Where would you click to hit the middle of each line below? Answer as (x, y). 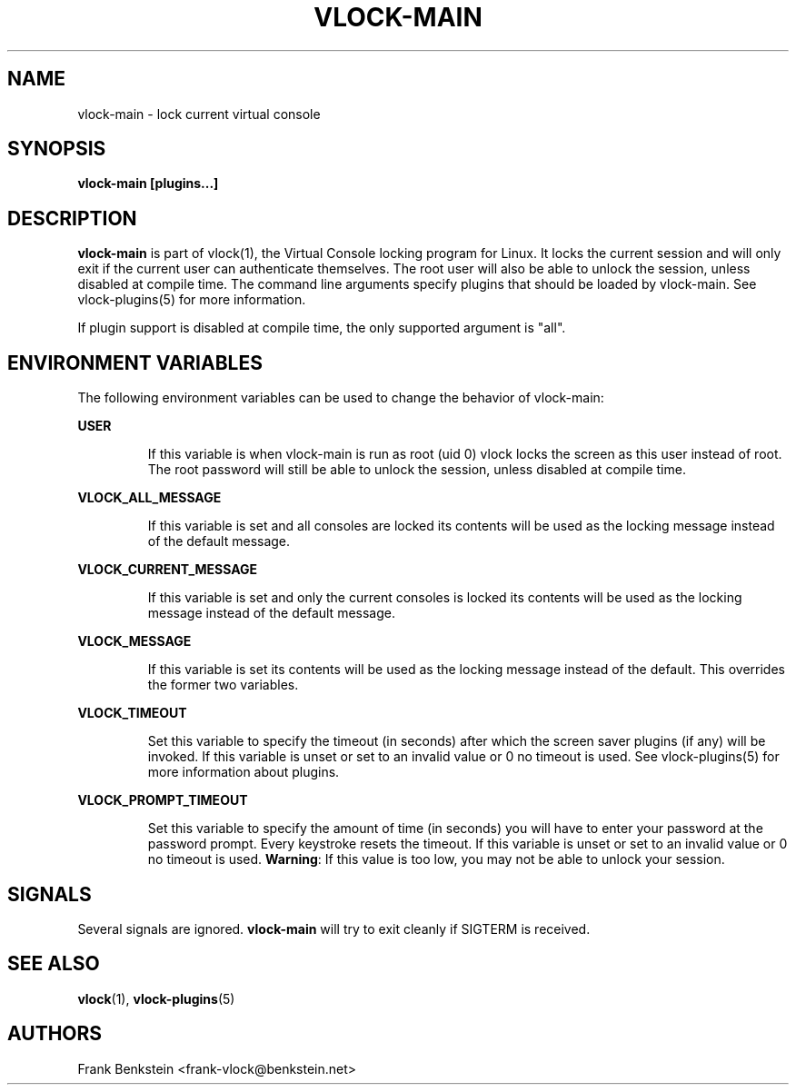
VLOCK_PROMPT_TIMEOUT (163, 800)
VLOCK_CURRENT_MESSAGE (168, 570)
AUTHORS (55, 1034)
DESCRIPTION (72, 218)
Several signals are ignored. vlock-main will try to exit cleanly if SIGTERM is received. (334, 928)
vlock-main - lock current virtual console (199, 114)
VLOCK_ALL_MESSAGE (149, 498)
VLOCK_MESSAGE (134, 641)
